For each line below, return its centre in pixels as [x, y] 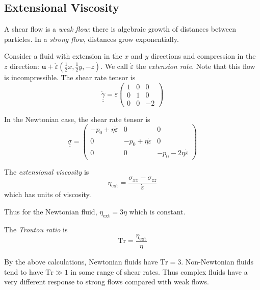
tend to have [24, 271]
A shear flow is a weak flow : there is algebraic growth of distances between [120, 29]
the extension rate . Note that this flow [196, 66]
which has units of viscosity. [48, 194]
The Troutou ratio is [36, 229]
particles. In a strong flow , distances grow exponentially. [92, 39]
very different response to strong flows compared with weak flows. [107, 282]
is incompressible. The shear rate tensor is [70, 77]
